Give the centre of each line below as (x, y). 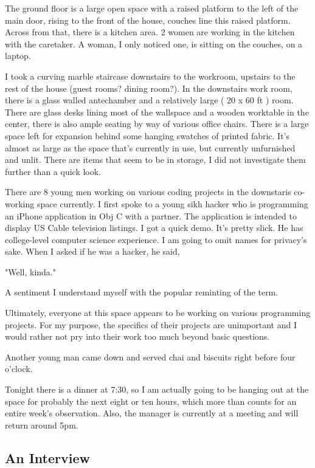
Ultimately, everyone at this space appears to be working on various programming (158, 313)
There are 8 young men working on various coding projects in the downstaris (148, 192)
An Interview (47, 457)
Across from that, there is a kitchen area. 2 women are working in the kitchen (150, 32)
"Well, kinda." (30, 271)
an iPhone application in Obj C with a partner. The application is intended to (151, 215)
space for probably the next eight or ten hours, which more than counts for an (151, 401)
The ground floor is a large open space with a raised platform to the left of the (152, 8)
